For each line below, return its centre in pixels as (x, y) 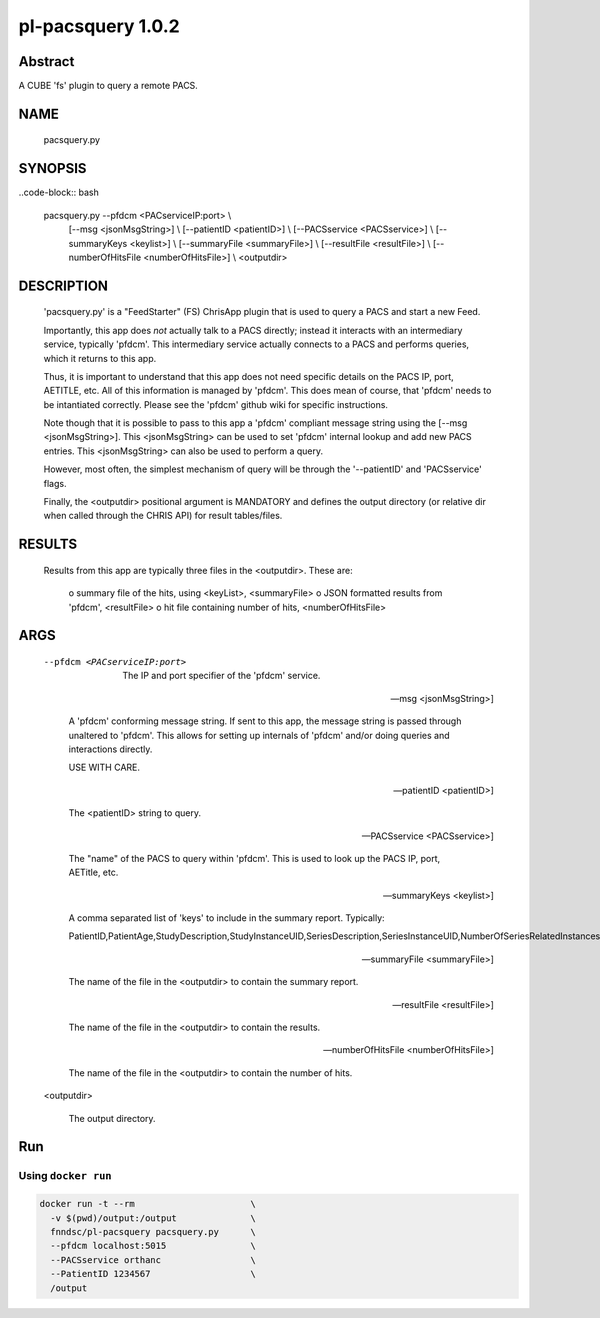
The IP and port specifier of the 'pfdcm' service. (221, 676)
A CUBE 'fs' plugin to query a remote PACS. (108, 86)
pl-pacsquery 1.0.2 (99, 26)
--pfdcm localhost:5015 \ (153, 1246)
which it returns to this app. (100, 358)
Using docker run (65, 1176)
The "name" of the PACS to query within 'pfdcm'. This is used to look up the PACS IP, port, (254, 858)
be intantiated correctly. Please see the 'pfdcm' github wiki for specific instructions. (216, 404)
